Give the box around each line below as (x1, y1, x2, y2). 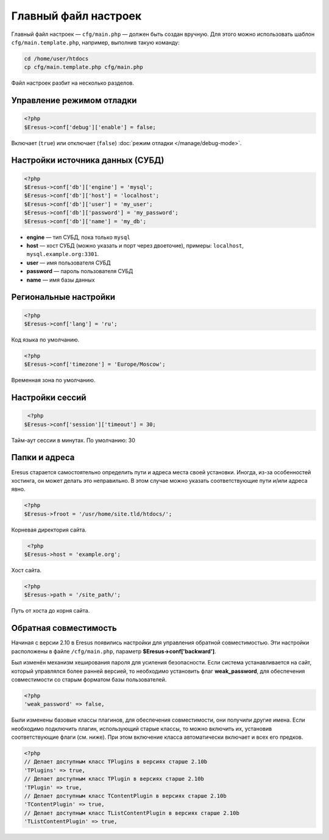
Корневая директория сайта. (11, 526, 87, 533)
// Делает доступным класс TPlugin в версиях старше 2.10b (24, 775, 204, 783)
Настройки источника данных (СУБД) (11, 155, 164, 166)
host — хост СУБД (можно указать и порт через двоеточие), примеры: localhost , (26, 242, 244, 249)
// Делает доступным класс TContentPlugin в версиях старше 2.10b (24, 792, 227, 799)
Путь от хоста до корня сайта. (11, 607, 90, 614)
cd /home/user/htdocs (24, 55, 89, 62)
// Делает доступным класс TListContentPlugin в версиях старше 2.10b (24, 810, 240, 816)
